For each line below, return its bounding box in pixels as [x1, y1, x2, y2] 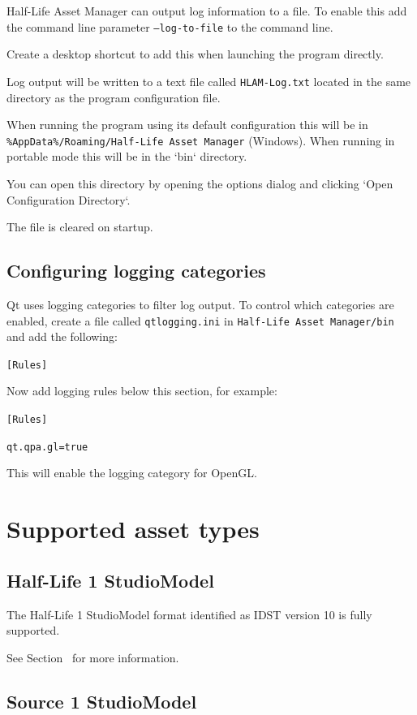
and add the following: [6, 328, 118, 345]
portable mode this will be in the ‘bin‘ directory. [6, 148, 247, 165]
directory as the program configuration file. [6, 88, 221, 106]
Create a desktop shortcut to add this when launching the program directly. [6, 45, 384, 62]
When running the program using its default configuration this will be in [6, 116, 368, 133]
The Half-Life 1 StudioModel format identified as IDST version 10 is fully [6, 605, 372, 622]
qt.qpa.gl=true [6, 441, 88, 453]
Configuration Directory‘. [6, 191, 131, 208]
